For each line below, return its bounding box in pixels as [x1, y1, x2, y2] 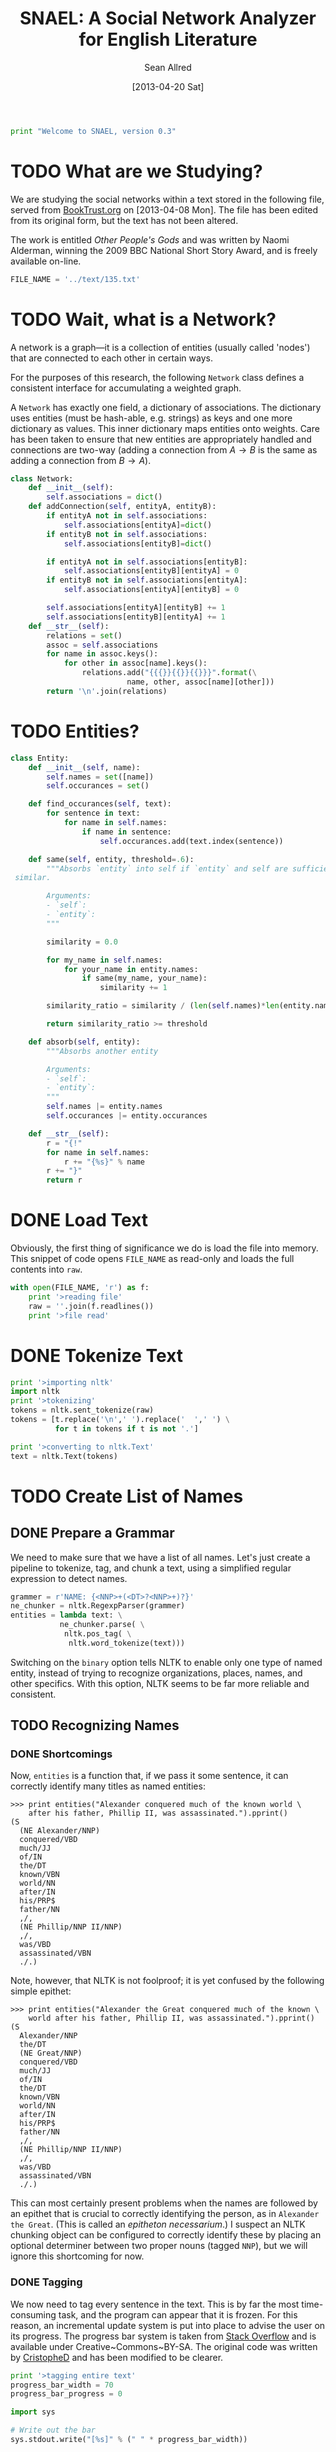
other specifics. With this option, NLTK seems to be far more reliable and [10, 1677, 310, 1689]
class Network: [10, 473, 74, 484]
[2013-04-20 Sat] [131, 80, 205, 92]
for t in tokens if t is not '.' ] [54, 1423, 199, 1434]
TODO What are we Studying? [10, 160, 263, 182]
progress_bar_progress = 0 [10, 2389, 123, 2399]
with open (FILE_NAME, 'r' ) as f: [10, 1283, 150, 1293]
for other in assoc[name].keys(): [63, 658, 208, 669]
